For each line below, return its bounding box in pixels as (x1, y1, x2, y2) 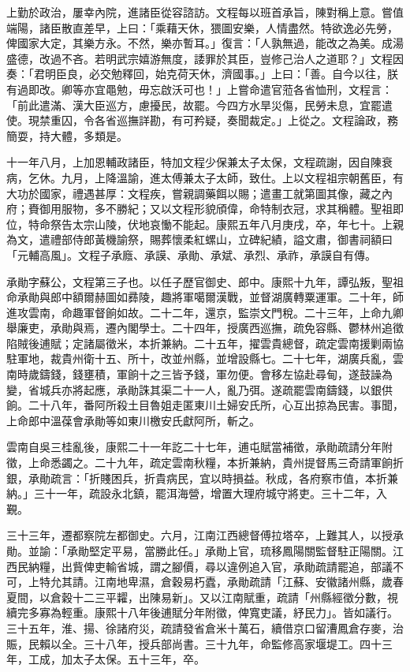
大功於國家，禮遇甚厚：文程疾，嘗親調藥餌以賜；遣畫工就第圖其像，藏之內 (6, 185, 393, 201)
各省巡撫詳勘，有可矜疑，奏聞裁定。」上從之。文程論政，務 (94, 112, 398, 129)
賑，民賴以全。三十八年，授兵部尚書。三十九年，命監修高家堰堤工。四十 (6, 635, 382, 651)
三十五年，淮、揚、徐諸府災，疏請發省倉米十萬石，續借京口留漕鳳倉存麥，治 (6, 619, 404, 636)
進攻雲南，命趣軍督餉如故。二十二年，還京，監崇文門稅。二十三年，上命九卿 (6, 304, 404, 320)
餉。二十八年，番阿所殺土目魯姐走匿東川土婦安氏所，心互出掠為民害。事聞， (6, 397, 404, 413)
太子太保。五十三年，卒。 (72, 651, 205, 667)
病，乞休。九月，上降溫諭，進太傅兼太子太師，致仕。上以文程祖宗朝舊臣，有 (6, 169, 404, 185)
